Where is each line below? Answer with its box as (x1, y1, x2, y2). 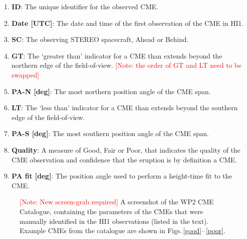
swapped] (11, 69, 39, 80)
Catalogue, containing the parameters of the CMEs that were (20, 206, 203, 216)
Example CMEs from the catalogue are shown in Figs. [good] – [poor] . (20, 225, 225, 236)
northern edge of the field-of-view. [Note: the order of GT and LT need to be (11, 60, 242, 70)
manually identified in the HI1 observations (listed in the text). (20, 216, 209, 226)
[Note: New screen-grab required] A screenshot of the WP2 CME (20, 197, 214, 207)
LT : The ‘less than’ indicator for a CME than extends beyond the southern (11, 102, 238, 113)
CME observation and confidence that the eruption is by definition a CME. (11, 154, 237, 164)
